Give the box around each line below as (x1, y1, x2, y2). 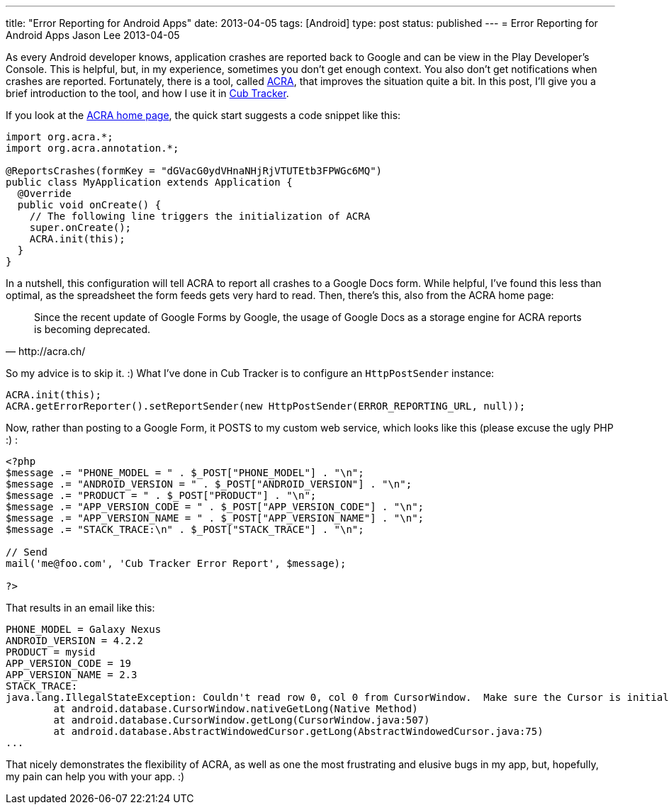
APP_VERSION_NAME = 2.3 (6, 669, 137, 680)
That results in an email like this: (6, 602, 155, 614)
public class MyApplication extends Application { (6, 176, 293, 188)
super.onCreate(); (29, 222, 132, 233)
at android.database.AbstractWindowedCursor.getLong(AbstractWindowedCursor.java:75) (53, 726, 544, 737)
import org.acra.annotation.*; (6, 142, 179, 154)
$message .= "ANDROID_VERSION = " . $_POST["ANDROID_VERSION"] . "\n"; (6, 478, 412, 490)
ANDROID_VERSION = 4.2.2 (6, 635, 143, 646)
